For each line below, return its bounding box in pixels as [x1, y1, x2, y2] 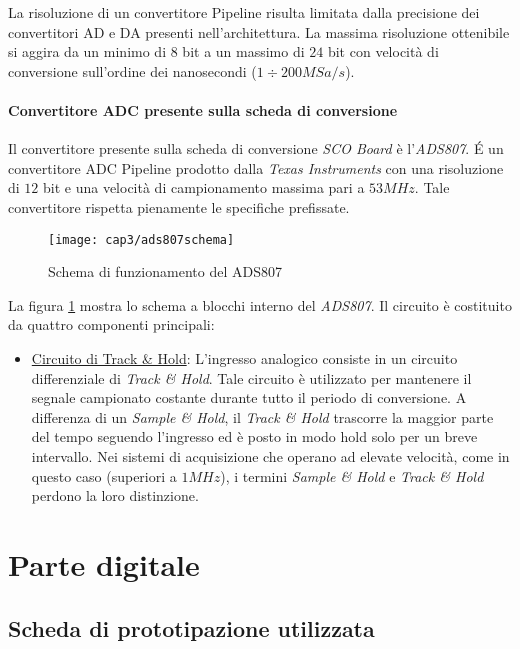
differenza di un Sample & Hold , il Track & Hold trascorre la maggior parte [31, 406, 494, 427]
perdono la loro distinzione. [31, 485, 199, 506]
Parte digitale [8, 543, 200, 584]
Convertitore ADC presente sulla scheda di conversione [8, 99, 398, 120]
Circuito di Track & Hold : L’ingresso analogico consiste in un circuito [31, 347, 458, 368]
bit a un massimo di [182, 41, 305, 62]
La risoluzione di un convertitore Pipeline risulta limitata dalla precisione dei [8, 2, 480, 22]
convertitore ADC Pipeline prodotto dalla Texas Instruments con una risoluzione [8, 157, 504, 178]
